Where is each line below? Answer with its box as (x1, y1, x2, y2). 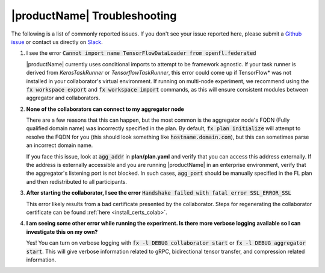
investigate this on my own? (26, 228, 98, 235)
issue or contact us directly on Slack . (11, 38, 104, 45)
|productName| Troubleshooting (11, 9, 177, 22)
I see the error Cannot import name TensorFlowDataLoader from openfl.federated (26, 49, 256, 57)
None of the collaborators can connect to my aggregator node (26, 105, 185, 113)
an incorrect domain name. (26, 142, 93, 149)
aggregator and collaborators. (26, 94, 101, 102)
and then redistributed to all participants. (26, 178, 128, 185)
